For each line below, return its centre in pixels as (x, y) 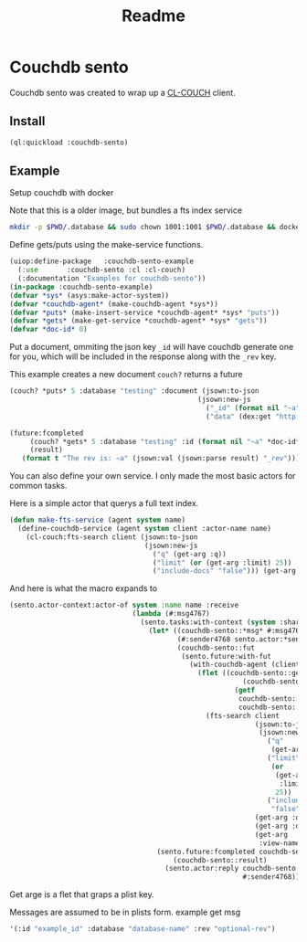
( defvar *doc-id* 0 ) (49, 330)
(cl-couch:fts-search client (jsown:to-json (112, 537)
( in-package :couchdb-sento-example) (81, 287)
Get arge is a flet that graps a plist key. (82, 894)
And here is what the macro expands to (84, 588)
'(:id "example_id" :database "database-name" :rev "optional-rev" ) (143, 929)
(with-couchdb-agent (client (244, 665)
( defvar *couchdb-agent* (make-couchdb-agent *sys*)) (114, 304)
